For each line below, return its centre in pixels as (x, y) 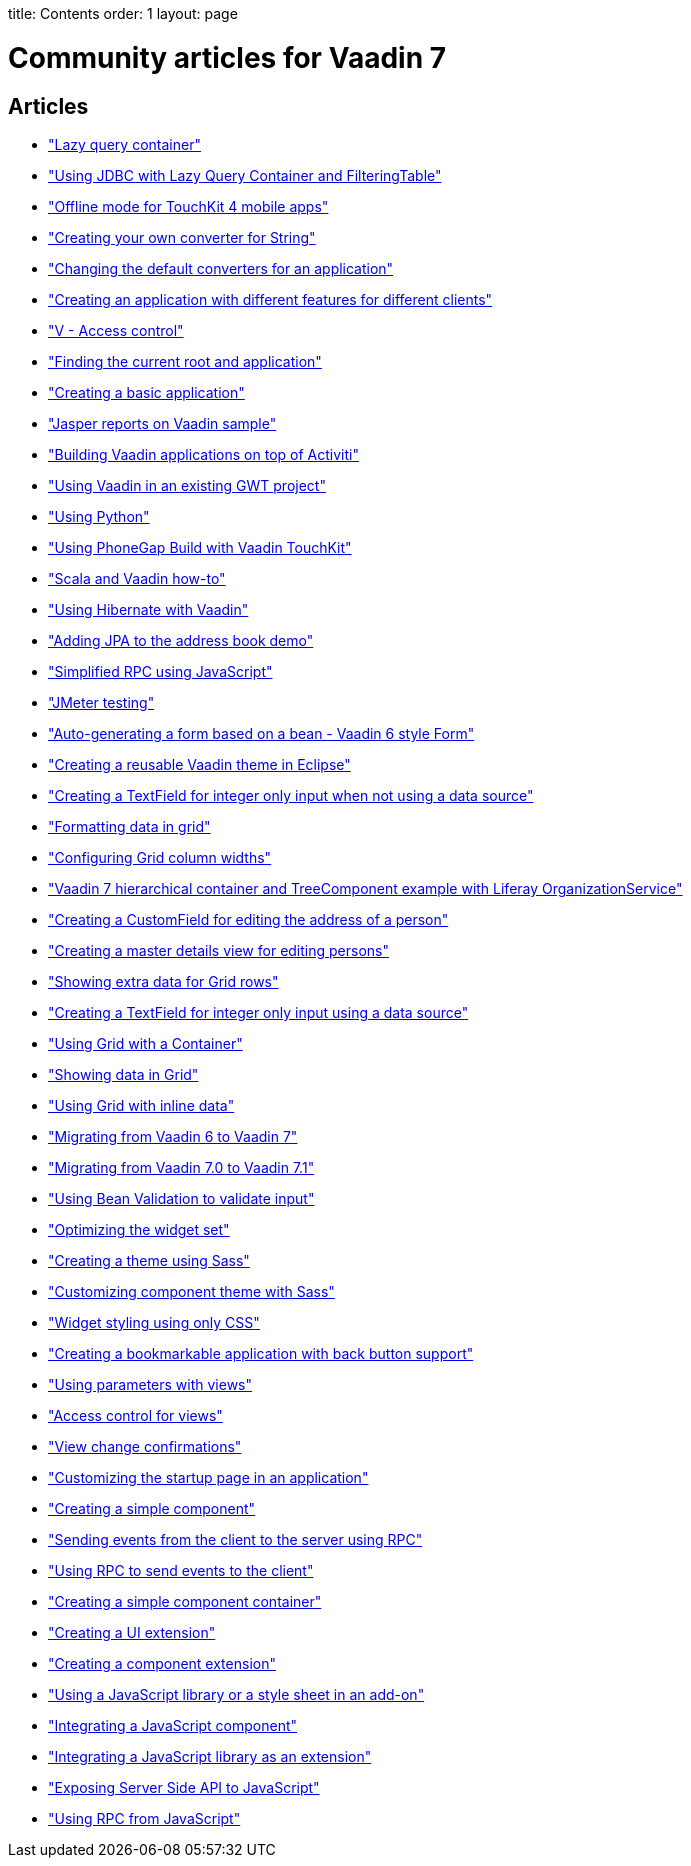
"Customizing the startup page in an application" (208, 1477)
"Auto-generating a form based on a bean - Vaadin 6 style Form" (261, 733)
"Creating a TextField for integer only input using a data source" (258, 1012)
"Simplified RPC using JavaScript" (160, 671)
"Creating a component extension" (162, 1663)
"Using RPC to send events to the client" (181, 1570)
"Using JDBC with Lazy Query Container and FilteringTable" (245, 175)
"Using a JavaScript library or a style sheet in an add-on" (236, 1694)
